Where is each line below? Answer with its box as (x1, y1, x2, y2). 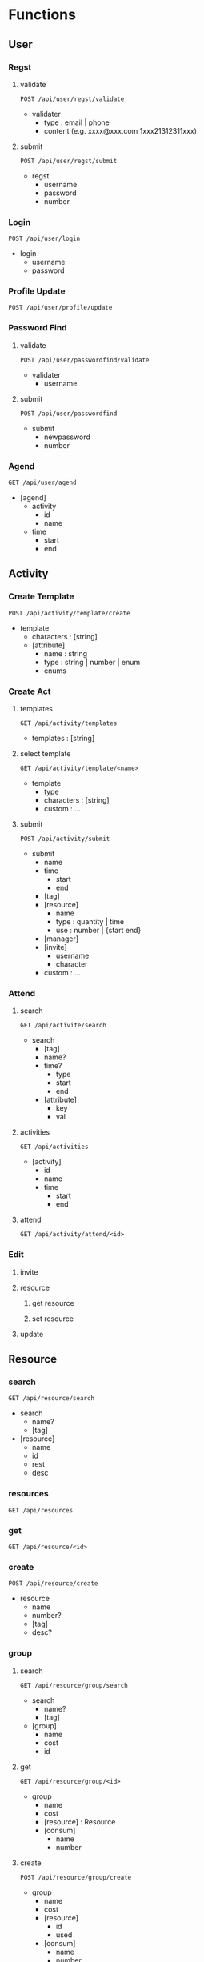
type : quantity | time (55, 917, 125, 927)
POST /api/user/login (8, 234, 81, 243)
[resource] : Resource (43, 1816, 116, 1826)
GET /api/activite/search (19, 1022, 106, 1030)
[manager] (43, 934, 78, 943)
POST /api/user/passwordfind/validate (19, 356, 150, 364)
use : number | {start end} (55, 926, 142, 935)
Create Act (8, 686, 51, 697)
